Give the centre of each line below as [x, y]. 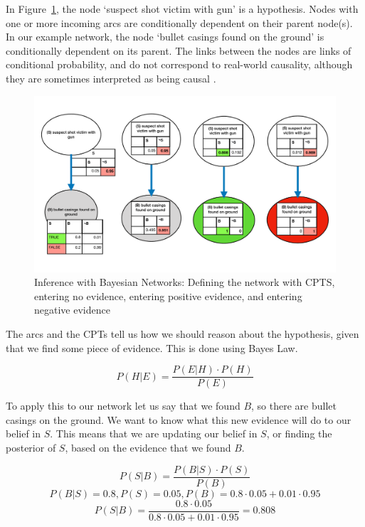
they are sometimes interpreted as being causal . [111, 78]
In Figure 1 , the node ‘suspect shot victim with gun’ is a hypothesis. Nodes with [182, 9]
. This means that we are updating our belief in [154, 433]
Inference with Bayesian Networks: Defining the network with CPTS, [185, 282]
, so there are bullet [294, 406]
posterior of [31, 447]
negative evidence [72, 310]
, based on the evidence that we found [148, 447]
